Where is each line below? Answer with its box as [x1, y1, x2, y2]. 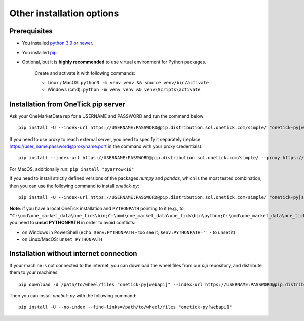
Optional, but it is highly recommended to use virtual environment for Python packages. [22, 59, 206, 65]
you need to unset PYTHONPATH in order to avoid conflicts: [9, 220, 136, 226]
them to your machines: [9, 269, 59, 276]
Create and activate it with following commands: [34, 70, 135, 76]
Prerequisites [9, 27, 53, 35]
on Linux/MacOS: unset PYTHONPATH [22, 236, 102, 242]
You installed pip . [22, 50, 58, 56]
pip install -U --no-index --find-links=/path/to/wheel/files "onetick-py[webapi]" [18, 304, 233, 310]
